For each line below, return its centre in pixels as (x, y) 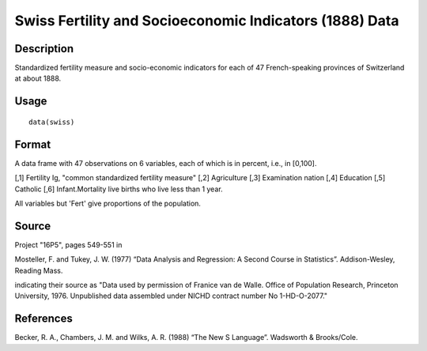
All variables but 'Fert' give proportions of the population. (108, 203)
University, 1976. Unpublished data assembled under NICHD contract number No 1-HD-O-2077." (171, 296)
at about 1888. (38, 78)
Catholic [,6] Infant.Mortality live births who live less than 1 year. (119, 189)
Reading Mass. (39, 270)
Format (33, 144)
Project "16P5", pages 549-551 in (68, 244)
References (43, 319)
